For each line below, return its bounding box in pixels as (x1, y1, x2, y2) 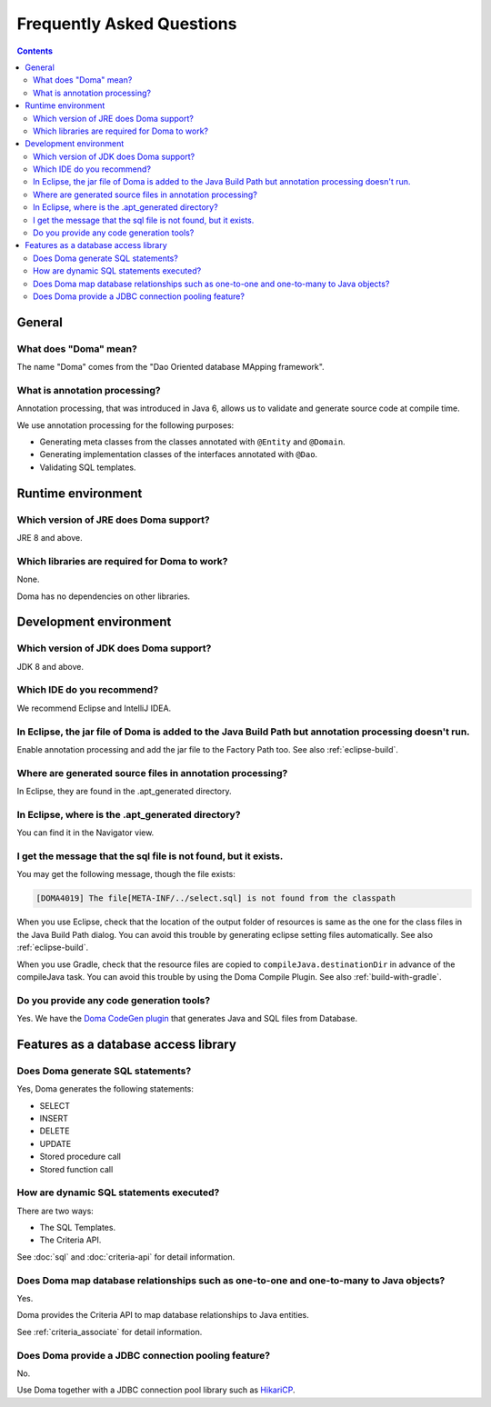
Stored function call (39, 1163, 114, 1174)
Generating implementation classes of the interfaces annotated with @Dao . (39, 449, 318, 460)
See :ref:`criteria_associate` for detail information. (16, 1326, 203, 1337)
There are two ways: (16, 1205, 95, 1216)
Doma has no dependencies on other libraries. (16, 591, 191, 602)
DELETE (39, 1125, 70, 1136)
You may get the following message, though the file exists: (16, 869, 235, 880)
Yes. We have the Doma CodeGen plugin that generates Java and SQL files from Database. (16, 1013, 358, 1024)
